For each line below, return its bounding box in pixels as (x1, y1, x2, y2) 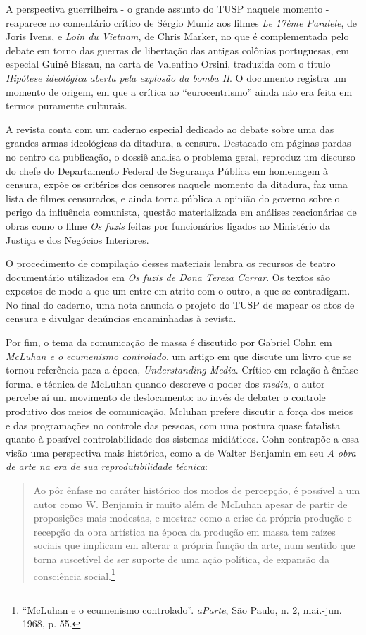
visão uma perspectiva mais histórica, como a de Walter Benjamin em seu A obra (6, 445, 356, 460)
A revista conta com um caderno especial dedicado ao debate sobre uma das (6, 121, 334, 136)
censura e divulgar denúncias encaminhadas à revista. (6, 311, 236, 326)
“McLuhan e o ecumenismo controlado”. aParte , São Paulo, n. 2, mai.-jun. (22, 602, 342, 617)
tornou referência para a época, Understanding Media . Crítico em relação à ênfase (6, 362, 358, 377)
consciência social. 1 (33, 566, 115, 583)
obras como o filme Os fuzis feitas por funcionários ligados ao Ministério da (6, 218, 331, 233)
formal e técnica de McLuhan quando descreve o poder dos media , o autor (6, 376, 325, 390)
